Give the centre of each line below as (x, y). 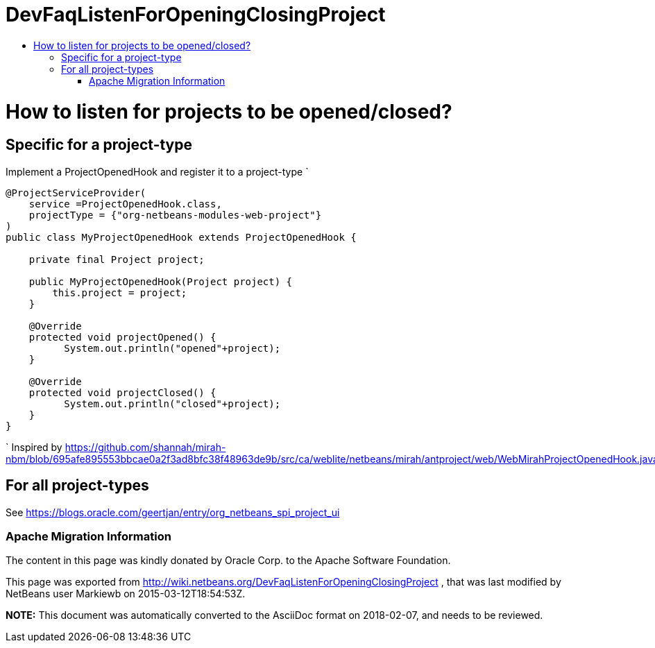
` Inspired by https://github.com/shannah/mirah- (116, 447)
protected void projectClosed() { (122, 392)
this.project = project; (120, 292)
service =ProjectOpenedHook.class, (125, 204)
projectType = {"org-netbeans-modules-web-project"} (175, 215)
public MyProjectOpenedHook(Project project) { (161, 281)
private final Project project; (117, 259)
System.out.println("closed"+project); (172, 403)
